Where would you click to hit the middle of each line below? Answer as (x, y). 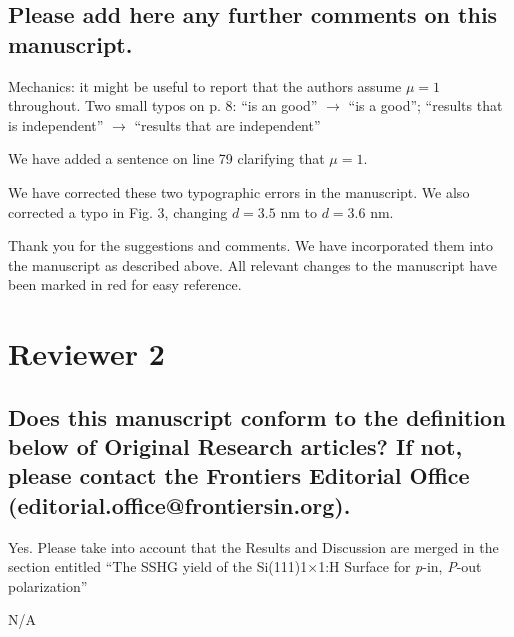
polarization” (48, 585)
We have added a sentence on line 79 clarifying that (166, 158)
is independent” (56, 124)
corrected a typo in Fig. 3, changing (118, 211)
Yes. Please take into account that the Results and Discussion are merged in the (253, 546)
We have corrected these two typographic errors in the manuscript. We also (239, 191)
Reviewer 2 (86, 353)
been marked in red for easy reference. (125, 284)
